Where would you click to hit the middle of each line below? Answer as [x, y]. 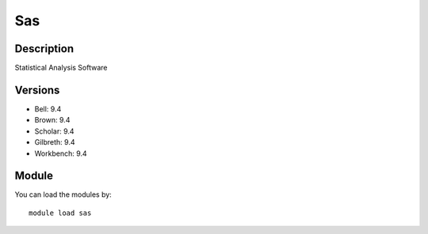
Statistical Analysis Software [61, 68]
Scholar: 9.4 [54, 131]
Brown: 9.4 [52, 120]
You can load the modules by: [63, 194]
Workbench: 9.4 [61, 153]
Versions [37, 90]
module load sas [60, 213]
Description [44, 49]
